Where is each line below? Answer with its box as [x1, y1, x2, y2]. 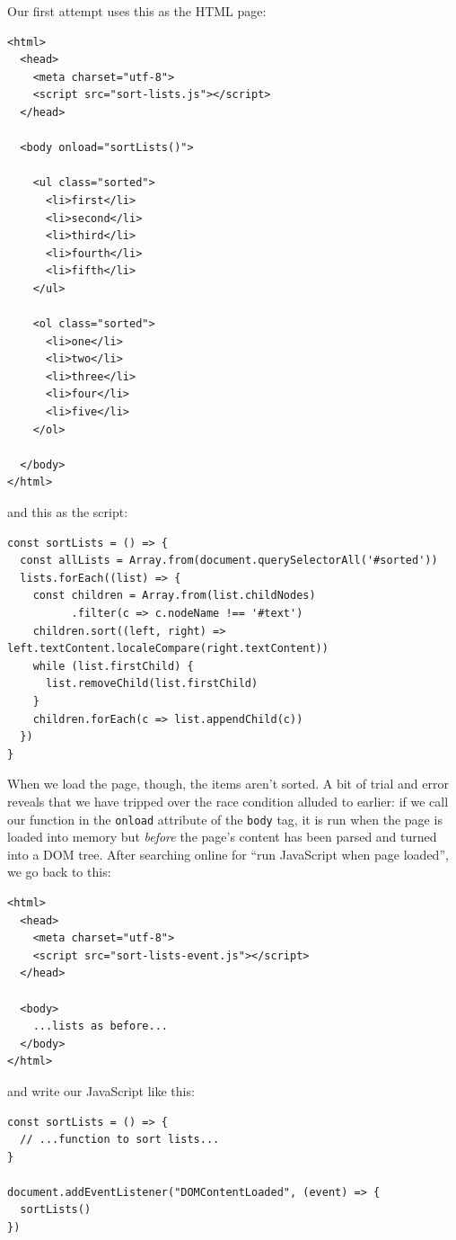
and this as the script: [7, 503, 128, 522]
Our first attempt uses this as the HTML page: [7, 2, 267, 20]
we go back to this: [7, 862, 111, 881]
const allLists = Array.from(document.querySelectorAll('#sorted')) [20, 554, 438, 567]
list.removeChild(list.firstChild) [45, 677, 259, 691]
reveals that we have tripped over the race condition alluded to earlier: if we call [7, 791, 449, 810]
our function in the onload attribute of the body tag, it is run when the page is [7, 809, 443, 828]
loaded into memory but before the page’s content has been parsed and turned [7, 827, 437, 846]
